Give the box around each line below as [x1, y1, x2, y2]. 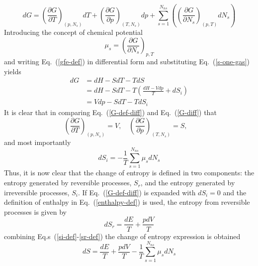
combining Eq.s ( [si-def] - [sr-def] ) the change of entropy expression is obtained [4, 231, 241, 241]
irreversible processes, [4, 187, 70, 197]
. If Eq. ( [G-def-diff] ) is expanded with [78, 187, 196, 197]
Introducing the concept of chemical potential [4, 26, 143, 37]
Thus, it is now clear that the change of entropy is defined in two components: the [4, 167, 255, 178]
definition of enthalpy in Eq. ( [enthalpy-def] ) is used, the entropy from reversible [4, 197, 250, 207]
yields [4, 66, 21, 76]
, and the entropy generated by [140, 177, 235, 188]
